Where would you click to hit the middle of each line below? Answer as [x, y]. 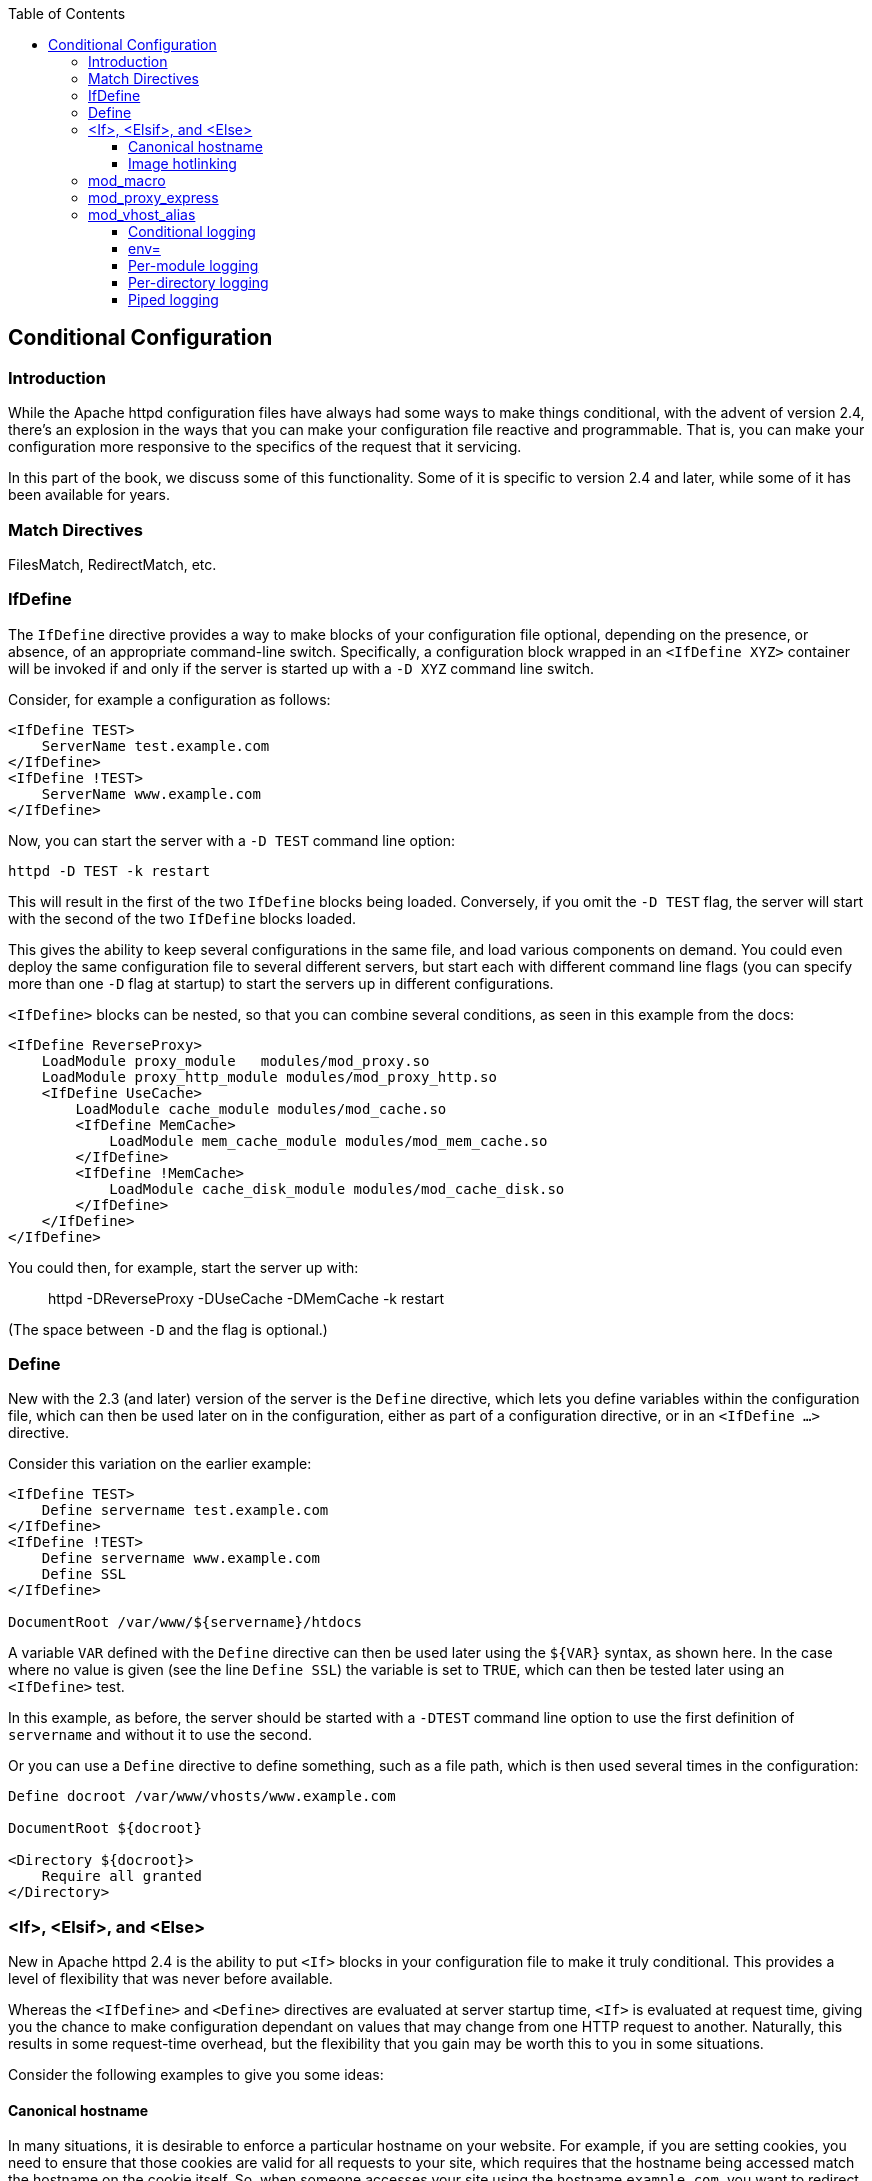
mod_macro [127, 180]
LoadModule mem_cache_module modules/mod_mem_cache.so [328, 1140]
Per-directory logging [198, 282]
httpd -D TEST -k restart [109, 870]
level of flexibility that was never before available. [170, 1979]
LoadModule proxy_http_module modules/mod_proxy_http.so [269, 1076]
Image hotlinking [182, 163]
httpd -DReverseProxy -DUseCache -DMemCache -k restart [246, 1298]
